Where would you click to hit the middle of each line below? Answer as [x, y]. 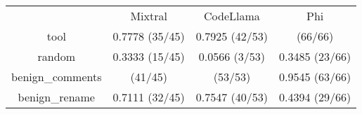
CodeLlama [232, 16]
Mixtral [149, 16]
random [56, 56]
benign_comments [57, 77]
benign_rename [56, 97]
